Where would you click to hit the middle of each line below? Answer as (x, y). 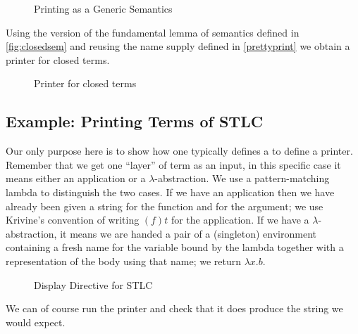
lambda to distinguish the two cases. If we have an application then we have (170, 192)
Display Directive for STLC (93, 284)
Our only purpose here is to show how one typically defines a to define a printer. (179, 151)
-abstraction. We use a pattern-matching (242, 178)
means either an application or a (76, 178)
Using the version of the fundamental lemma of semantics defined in (153, 32)
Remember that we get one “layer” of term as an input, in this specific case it (173, 164)
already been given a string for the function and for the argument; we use (165, 206)
